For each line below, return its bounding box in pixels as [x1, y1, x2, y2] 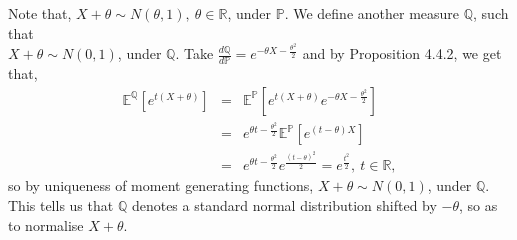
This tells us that [8, 195, 114, 216]
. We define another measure [284, 3, 460, 23]
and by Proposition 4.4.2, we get [302, 43, 502, 64]
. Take [175, 43, 214, 64]
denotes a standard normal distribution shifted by [131, 195, 437, 216]
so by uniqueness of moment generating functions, [8, 175, 314, 196]
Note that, [8, 3, 72, 23]
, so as [459, 195, 498, 216]
